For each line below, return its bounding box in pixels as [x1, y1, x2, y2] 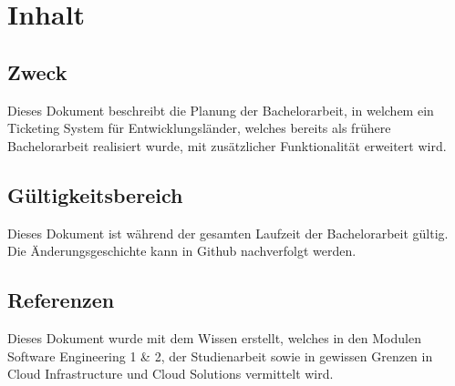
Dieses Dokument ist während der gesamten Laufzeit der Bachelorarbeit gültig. [7, 223, 449, 242]
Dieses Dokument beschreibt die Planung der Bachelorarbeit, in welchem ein [7, 100, 434, 119]
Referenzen [7, 286, 115, 314]
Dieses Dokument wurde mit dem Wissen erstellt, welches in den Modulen [7, 328, 421, 347]
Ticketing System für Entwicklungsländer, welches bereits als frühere [7, 118, 391, 137]
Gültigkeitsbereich [7, 180, 183, 208]
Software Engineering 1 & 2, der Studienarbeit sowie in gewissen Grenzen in [7, 346, 433, 365]
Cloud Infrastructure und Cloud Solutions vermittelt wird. [7, 364, 334, 383]
